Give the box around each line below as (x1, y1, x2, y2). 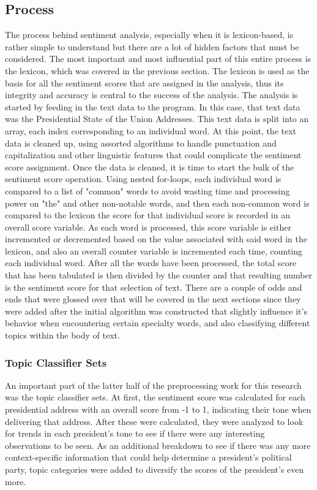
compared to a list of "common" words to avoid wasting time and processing (5, 184, 290, 197)
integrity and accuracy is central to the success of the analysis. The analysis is (5, 88, 298, 101)
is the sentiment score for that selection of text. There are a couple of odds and (5, 280, 302, 293)
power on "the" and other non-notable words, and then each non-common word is (5, 196, 310, 209)
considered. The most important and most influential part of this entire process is (5, 52, 311, 65)
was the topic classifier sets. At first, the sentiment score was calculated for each (5, 391, 305, 404)
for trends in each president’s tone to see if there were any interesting (5, 427, 265, 440)
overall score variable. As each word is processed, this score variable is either (5, 220, 291, 233)
